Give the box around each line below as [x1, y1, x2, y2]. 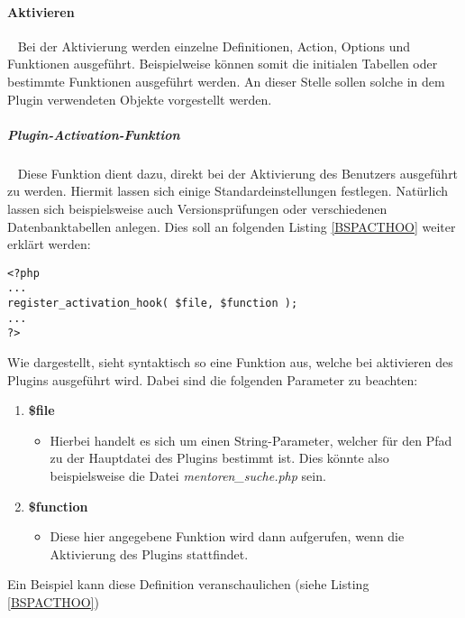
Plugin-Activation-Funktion [7, 125, 180, 143]
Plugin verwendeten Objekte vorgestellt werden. [7, 89, 272, 108]
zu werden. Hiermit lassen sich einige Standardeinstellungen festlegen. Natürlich [7, 181, 448, 200]
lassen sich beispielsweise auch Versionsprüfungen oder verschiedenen [7, 198, 387, 217]
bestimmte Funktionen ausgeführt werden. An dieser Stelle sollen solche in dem [7, 71, 445, 90]
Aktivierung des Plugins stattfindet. [50, 544, 249, 563]
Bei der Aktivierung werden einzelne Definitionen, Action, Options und [17, 36, 411, 55]
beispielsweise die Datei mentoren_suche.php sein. [50, 466, 326, 484]
